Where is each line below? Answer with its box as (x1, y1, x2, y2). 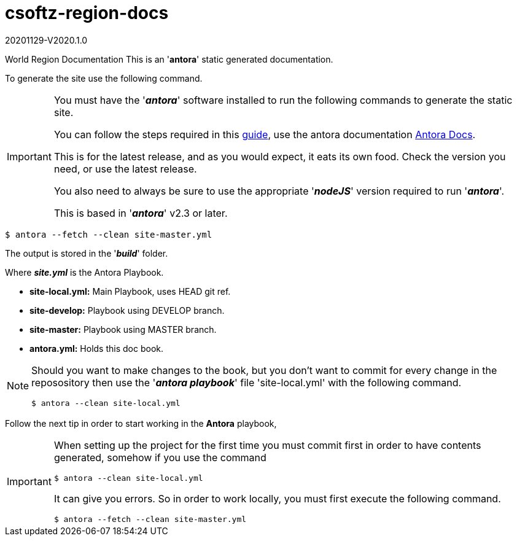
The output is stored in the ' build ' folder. (5, 247, 168, 259)
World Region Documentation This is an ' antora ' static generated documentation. (5, 53, 333, 64)
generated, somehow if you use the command (53, 451, 266, 464)
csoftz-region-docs (5, 2, 169, 23)
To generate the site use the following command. (5, 72, 203, 84)
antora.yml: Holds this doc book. (29, 343, 164, 354)
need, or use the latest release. (53, 162, 197, 175)
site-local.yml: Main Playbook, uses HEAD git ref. (29, 286, 231, 297)
